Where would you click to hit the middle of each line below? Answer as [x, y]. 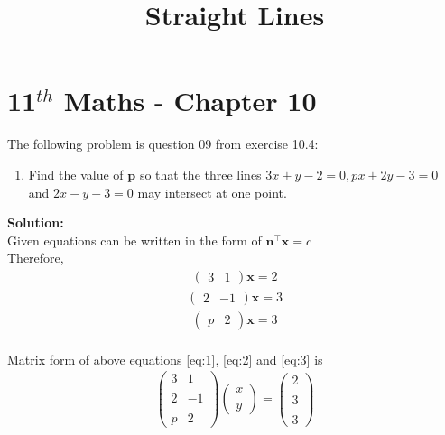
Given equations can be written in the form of [134, 240]
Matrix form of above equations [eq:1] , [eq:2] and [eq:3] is [165, 359]
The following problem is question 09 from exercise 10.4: [163, 144]
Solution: [36, 222]
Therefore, [36, 258]
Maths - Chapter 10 [190, 101]
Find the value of [76, 174]
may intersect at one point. [212, 192]
